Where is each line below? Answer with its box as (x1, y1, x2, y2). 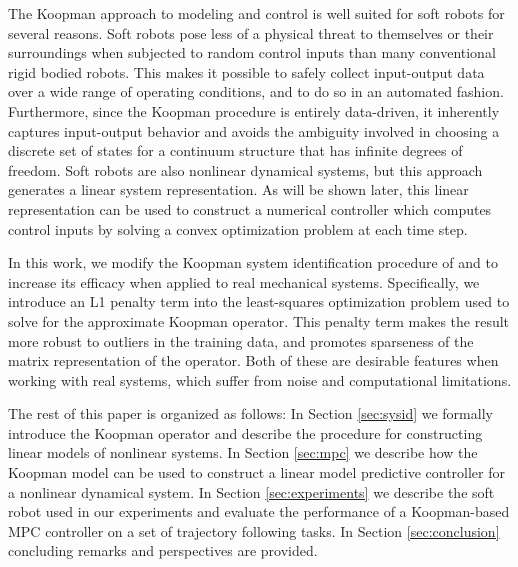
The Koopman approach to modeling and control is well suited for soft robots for (8, 3, 505, 23)
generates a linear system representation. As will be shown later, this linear (8, 179, 469, 200)
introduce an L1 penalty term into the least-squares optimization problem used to (8, 291, 510, 312)
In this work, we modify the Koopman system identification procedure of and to (8, 252, 498, 273)
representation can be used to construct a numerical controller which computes (8, 198, 492, 219)
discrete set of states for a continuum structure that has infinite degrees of (8, 140, 463, 161)
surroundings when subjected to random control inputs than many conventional (8, 42, 496, 63)
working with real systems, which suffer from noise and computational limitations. (8, 369, 512, 390)
